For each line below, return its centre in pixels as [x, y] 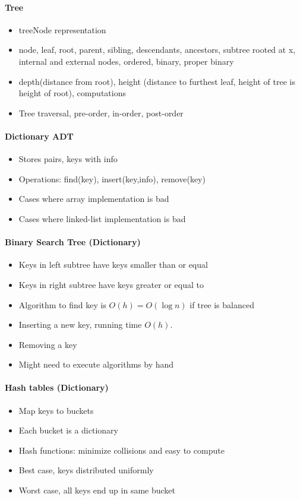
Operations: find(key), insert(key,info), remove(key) [112, 178]
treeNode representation [62, 29]
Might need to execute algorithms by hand [96, 364]
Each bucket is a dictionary [68, 430]
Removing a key [48, 344]
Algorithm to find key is [62, 304]
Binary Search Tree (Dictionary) [73, 242]
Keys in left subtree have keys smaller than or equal [113, 265]
